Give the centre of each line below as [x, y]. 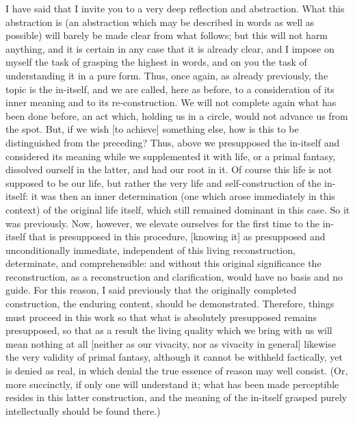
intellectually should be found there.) [83, 410]
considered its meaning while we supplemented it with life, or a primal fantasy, [171, 156]
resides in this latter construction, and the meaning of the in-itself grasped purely [176, 397]
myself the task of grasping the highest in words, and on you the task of [156, 62]
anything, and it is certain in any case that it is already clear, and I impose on [170, 48]
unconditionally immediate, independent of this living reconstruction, [150, 249]
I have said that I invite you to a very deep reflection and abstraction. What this [175, 8]
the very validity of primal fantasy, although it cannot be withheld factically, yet [174, 357]
